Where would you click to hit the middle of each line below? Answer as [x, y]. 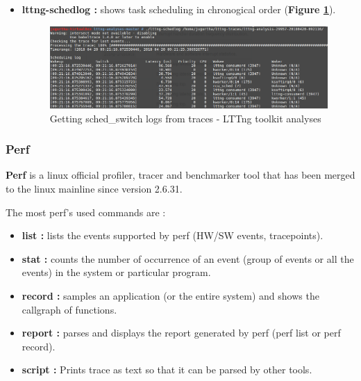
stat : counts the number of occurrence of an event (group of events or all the [188, 258]
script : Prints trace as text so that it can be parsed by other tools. [167, 370]
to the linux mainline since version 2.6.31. [94, 188]
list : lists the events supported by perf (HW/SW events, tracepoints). [173, 235]
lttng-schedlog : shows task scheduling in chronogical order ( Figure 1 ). [179, 9]
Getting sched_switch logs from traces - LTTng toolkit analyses [185, 118]
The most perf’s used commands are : [86, 212]
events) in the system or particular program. [116, 272]
